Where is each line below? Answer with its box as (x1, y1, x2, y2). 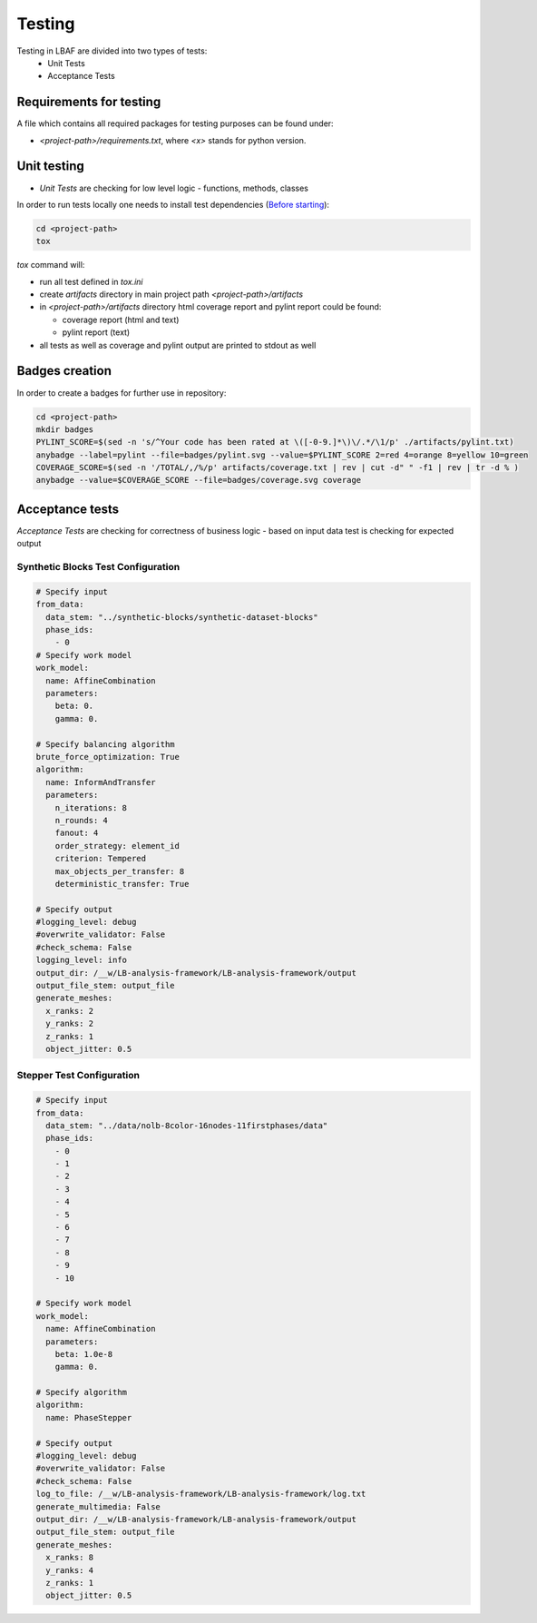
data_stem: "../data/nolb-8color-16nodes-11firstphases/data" (45, 1120, 328, 1130)
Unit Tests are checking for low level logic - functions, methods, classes (39, 182, 308, 193)
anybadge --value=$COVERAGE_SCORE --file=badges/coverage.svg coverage (35, 475, 362, 486)
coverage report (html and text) (62, 314, 180, 325)
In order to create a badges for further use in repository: (16, 387, 227, 398)
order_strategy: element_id (54, 841, 181, 851)
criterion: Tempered (54, 853, 147, 864)
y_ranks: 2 (45, 1018, 94, 1029)
